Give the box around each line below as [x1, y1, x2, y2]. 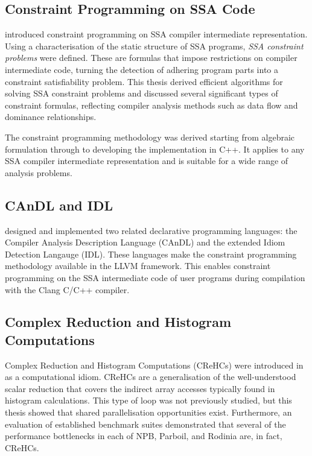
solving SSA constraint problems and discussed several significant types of [5, 87, 278, 100]
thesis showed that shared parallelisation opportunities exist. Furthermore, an [5, 406, 292, 419]
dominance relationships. [5, 110, 97, 123]
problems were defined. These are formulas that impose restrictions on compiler [5, 51, 298, 64]
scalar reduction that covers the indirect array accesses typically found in [5, 382, 275, 394]
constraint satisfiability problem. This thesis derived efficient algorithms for [5, 75, 283, 87]
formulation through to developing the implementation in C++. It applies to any [5, 142, 305, 155]
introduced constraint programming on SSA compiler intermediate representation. [5, 28, 308, 40]
